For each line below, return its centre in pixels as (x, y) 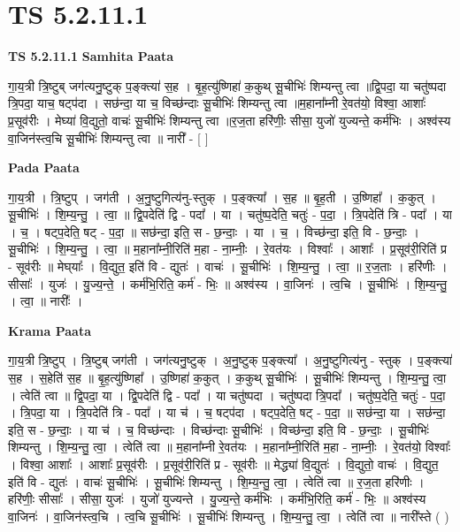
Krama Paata (50, 330)
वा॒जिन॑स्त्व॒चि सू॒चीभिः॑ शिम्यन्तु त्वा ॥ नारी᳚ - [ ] (108, 137)
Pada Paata (44, 167)
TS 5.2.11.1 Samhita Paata (91, 56)
